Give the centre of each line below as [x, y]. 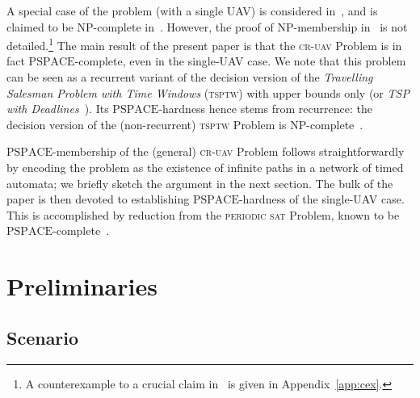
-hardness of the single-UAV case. [321, 199]
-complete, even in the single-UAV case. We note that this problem [240, 61]
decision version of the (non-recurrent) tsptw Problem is [147, 124]
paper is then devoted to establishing [98, 199]
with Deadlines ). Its [58, 109]
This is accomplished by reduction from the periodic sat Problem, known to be [203, 214]
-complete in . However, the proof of [183, 26]
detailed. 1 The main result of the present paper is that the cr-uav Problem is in [204, 44]
